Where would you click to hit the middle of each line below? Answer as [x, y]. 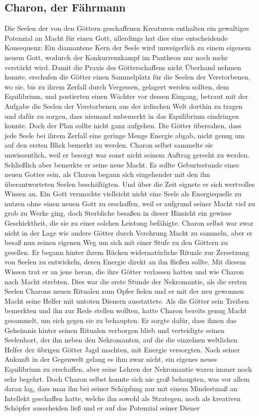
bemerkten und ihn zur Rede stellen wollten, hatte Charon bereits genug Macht [126, 310]
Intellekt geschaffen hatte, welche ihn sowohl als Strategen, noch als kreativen [123, 398]
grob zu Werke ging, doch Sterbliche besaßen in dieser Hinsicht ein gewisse [118, 213]
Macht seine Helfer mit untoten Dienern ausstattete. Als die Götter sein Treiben [127, 300]
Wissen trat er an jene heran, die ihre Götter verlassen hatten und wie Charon [124, 272]
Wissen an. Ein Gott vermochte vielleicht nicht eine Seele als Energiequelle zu [123, 194]
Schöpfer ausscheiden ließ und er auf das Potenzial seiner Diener [102, 408]
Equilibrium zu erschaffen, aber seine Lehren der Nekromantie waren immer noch [128, 369]
